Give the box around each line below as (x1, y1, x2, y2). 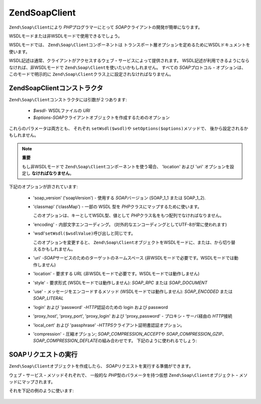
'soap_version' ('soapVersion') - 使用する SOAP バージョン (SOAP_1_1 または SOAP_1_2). (33, 194, 206, 201)
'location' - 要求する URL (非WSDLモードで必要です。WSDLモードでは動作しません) (33, 271, 200, 276)
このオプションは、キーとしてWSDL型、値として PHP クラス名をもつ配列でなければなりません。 (33, 212, 224, 218)
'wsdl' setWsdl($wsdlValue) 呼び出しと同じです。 (33, 230, 135, 236)
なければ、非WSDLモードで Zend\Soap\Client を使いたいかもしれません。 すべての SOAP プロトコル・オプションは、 (9, 65, 246, 70)
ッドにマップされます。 (9, 379, 56, 385)
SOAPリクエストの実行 (9, 351, 78, 359)
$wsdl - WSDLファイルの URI (33, 108, 90, 113)
